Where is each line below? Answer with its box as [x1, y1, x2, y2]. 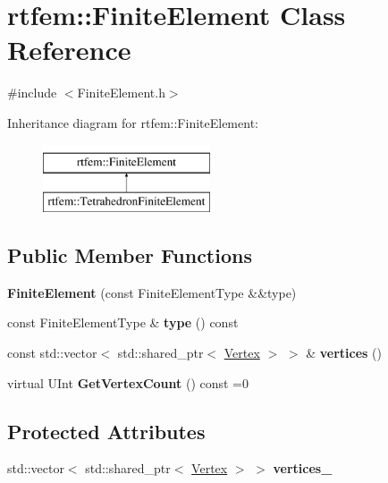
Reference [7, 31, 131, 68]
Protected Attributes [7, 417, 206, 445]
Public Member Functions [7, 241, 252, 269]
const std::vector [7, 343, 97, 362]
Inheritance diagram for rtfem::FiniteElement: [7, 113, 258, 131]
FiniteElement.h [77, 83, 165, 102]
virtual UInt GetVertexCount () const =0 [7, 373, 249, 392]
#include [7, 83, 57, 102]
